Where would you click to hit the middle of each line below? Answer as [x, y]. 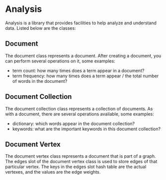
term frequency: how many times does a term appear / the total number [85, 76]
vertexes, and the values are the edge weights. [53, 172]
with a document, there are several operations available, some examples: [80, 114]
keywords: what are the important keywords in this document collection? [86, 129]
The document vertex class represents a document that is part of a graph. [81, 156]
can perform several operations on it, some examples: [60, 61]
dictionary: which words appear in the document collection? [73, 123]
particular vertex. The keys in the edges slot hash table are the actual [76, 167]
